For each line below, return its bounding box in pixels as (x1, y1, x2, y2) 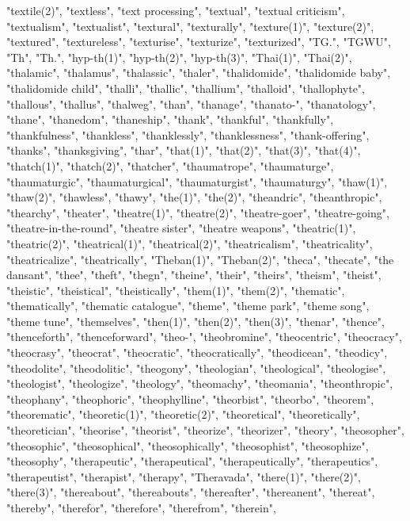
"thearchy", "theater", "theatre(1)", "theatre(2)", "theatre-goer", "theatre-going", (6, 204, 389, 220)
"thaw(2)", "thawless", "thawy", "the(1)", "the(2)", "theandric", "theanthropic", (6, 189, 382, 205)
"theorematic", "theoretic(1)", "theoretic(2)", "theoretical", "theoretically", (6, 406, 360, 423)
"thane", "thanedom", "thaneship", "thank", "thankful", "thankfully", (6, 111, 334, 128)
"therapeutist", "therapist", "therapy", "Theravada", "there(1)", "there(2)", (6, 468, 361, 485)
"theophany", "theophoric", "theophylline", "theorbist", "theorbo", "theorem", (6, 390, 374, 407)
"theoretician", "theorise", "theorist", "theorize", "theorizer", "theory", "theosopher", (6, 422, 404, 439)
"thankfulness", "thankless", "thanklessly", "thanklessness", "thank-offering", (6, 126, 370, 143)
